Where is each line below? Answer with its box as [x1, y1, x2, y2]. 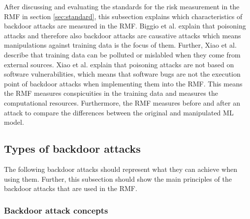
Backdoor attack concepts [4, 204, 108, 216]
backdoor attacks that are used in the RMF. [4, 183, 137, 193]
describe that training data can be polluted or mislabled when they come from [4, 49, 241, 59]
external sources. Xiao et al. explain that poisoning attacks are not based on [4, 59, 234, 69]
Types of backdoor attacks [4, 141, 141, 156]
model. [4, 117, 24, 127]
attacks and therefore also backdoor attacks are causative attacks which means [4, 30, 241, 40]
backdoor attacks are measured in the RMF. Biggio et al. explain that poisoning [4, 21, 246, 31]
